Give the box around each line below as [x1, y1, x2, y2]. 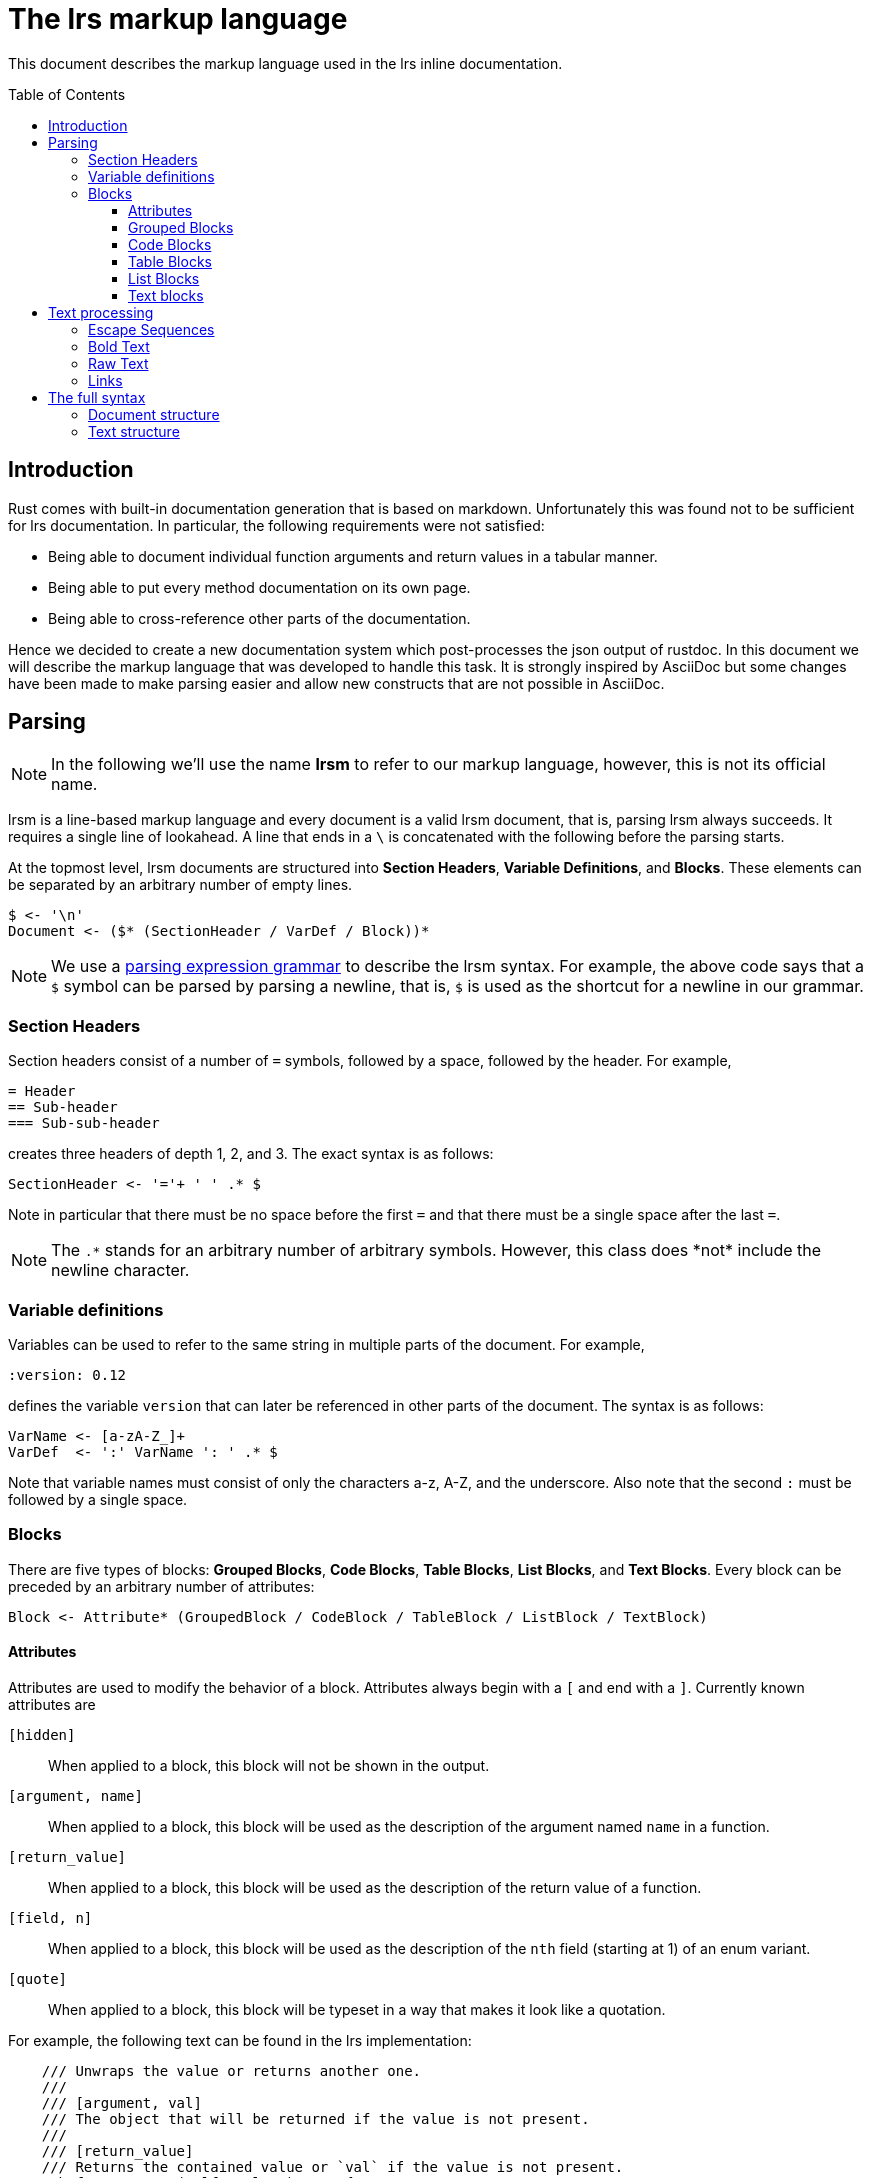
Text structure [88, 422, 180, 440]
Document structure [88, 405, 220, 423]
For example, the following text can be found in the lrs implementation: [8, 2031, 472, 2049]
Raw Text [88, 354, 149, 372]
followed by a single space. [8, 1490, 188, 1508]
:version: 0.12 [8, 1366, 127, 1383]
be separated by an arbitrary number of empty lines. [8, 876, 353, 894]
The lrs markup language [8, 2, 348, 36]
